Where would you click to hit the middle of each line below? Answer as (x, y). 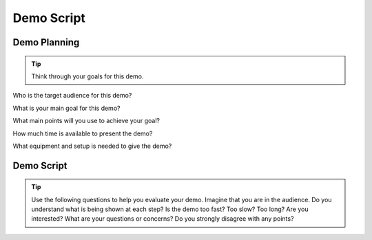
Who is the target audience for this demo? (72, 96)
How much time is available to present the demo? (83, 133)
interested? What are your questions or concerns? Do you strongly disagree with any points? (163, 219)
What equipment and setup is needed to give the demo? (92, 146)
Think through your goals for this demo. (87, 76)
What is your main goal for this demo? (66, 108)
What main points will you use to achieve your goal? (86, 121)
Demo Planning (46, 42)
